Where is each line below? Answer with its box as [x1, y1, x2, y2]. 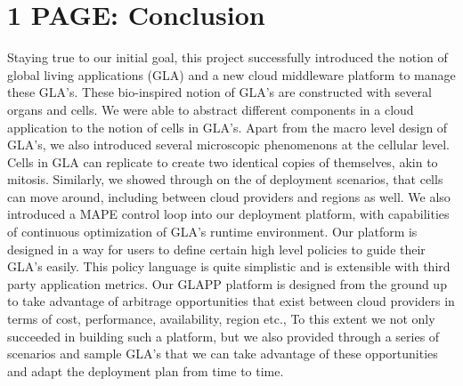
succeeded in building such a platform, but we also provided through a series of [7, 326, 440, 345]
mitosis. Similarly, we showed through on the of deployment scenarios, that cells [7, 170, 443, 189]
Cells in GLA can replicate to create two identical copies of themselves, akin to [7, 152, 438, 171]
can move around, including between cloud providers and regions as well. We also [7, 187, 451, 205]
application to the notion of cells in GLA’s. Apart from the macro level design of [7, 117, 448, 136]
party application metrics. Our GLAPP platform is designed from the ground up [7, 274, 447, 293]
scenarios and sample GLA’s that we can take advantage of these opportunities [7, 344, 438, 363]
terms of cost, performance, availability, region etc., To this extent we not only [7, 310, 435, 328]
